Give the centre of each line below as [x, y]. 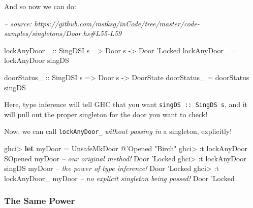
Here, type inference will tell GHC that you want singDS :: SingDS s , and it [126, 104]
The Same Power [40, 201]
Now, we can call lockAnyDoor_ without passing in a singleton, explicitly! [118, 131]
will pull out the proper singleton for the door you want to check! [106, 114]
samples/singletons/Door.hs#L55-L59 [63, 33]
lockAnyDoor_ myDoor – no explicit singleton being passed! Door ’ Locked [119, 178]
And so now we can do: [40, 6]
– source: [18, 23]
